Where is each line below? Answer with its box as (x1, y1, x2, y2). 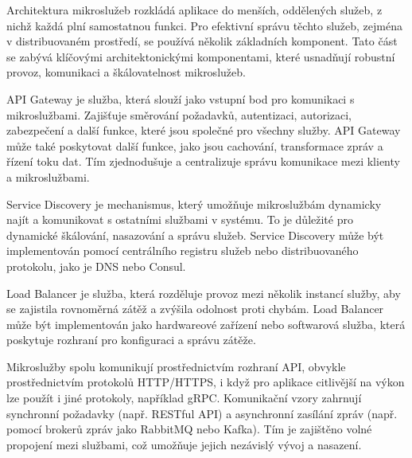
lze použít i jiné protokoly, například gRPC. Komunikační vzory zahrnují (6, 389, 362, 406)
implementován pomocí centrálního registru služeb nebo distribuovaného (6, 242, 359, 259)
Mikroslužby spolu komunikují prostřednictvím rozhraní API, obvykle (6, 358, 346, 374)
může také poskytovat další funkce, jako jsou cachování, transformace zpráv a (6, 137, 383, 154)
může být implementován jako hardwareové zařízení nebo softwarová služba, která (6, 315, 406, 332)
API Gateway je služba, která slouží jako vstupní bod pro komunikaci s (6, 90, 355, 107)
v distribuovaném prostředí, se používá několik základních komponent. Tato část (6, 33, 398, 49)
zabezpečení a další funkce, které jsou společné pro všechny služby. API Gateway (6, 122, 401, 139)
